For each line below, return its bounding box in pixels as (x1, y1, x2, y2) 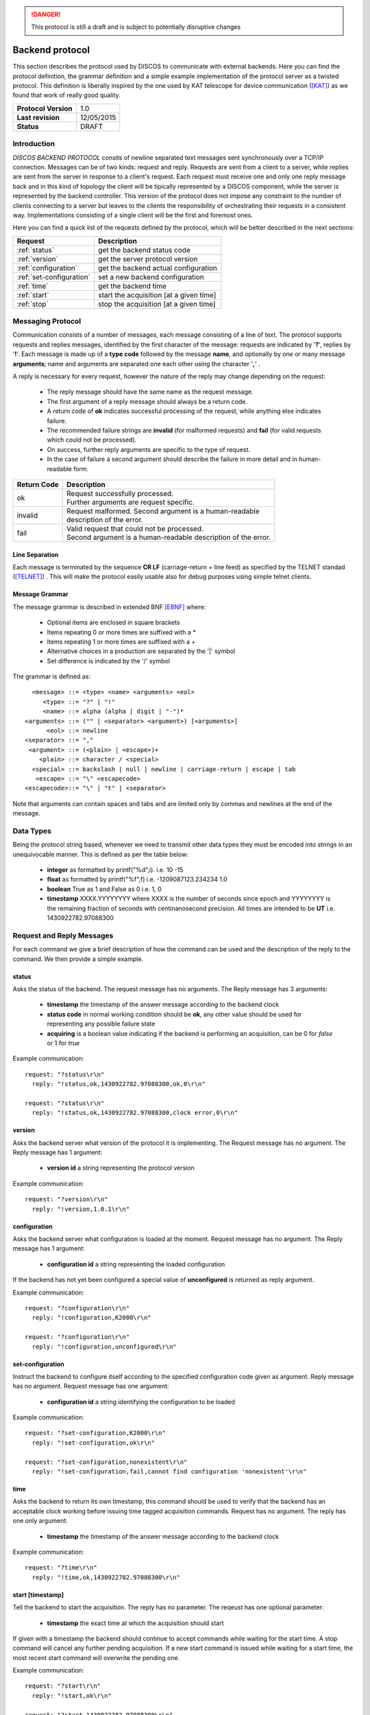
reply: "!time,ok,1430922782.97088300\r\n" (32, 1573, 181, 1581)
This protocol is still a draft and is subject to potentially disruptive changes (31, 23, 241, 31)
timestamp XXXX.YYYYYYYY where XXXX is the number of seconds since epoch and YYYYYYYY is (47, 895, 331, 903)
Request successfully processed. (66, 488, 174, 498)
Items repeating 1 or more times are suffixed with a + (47, 637, 196, 646)
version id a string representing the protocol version (47, 1163, 195, 1172)
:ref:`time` (16, 281, 49, 291)
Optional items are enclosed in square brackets (47, 618, 180, 627)
